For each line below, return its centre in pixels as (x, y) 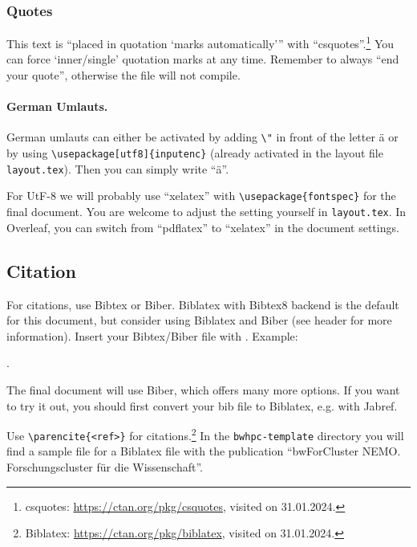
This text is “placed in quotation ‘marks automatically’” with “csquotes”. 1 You (200, 42)
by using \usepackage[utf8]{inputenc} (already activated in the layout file (195, 153)
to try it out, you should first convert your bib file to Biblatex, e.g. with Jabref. (202, 405)
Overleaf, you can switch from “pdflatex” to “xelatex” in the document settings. (203, 227)
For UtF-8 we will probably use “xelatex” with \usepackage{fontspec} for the (201, 196)
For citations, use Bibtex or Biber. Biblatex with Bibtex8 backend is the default (203, 304)
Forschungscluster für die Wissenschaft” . (105, 467)
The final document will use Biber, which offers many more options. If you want (203, 389)
